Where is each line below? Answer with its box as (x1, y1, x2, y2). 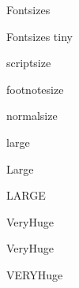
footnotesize (6, 80, 64, 97)
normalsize (6, 107, 58, 124)
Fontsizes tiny (6, 28, 73, 44)
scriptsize (6, 54, 51, 71)
